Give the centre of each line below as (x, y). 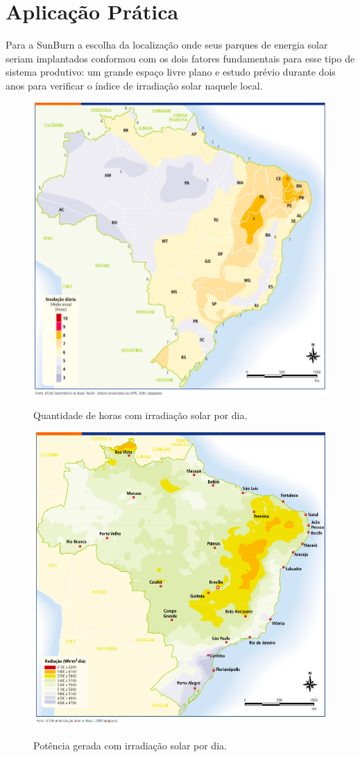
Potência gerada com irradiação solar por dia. (130, 746)
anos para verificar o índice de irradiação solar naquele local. (134, 85)
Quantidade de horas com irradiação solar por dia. (140, 415)
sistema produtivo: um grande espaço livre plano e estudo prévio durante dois (171, 72)
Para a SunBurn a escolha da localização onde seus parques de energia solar (167, 45)
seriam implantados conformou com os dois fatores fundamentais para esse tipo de (180, 58)
